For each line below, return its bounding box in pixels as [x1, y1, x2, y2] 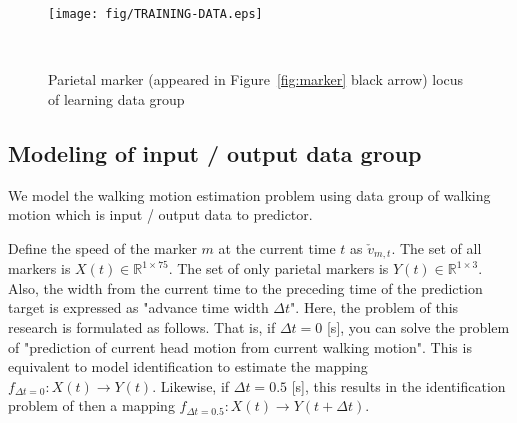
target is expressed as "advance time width [8, 297, 269, 318]
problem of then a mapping [8, 395, 175, 416]
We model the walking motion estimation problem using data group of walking [8, 184, 491, 205]
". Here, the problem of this [290, 297, 459, 318]
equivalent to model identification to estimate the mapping [8, 356, 368, 377]
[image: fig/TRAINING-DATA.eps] [48, 7, 263, 21]
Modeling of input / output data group [8, 137, 422, 168]
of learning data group [48, 88, 185, 109]
